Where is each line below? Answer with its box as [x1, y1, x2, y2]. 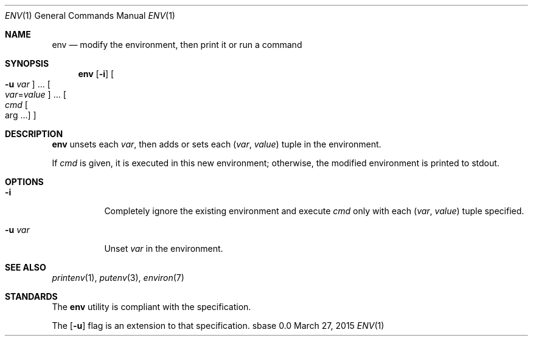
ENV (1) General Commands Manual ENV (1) [5, 10, 175, 21]
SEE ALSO [5, 262, 46, 272]
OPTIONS [5, 177, 44, 187]
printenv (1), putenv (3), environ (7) [52, 272, 184, 283]
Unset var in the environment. [104, 243, 223, 254]
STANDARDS [5, 291, 58, 302]
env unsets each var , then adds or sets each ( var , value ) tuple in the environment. [52, 139, 381, 149]
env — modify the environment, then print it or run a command [52, 39, 302, 50]
